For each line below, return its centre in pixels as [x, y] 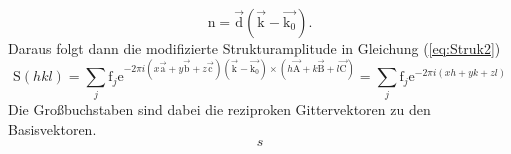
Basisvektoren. [52, 129]
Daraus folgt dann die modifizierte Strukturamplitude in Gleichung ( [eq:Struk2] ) [254, 48]
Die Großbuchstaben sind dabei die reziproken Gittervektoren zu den [219, 109]
